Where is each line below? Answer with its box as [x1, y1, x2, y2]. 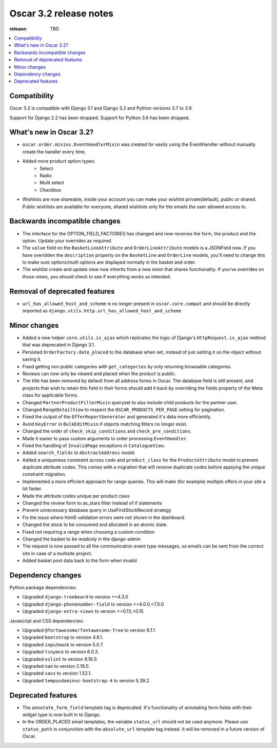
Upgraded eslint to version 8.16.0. [22, 656, 98, 662]
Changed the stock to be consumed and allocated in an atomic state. [22, 521, 168, 528]
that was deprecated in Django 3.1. [22, 342, 95, 348]
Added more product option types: [22, 158, 96, 164]
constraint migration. [22, 471, 66, 477]
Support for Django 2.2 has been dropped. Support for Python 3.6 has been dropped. [9, 115, 190, 121]
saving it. [22, 356, 42, 362]
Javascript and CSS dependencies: [9, 618, 84, 624]
